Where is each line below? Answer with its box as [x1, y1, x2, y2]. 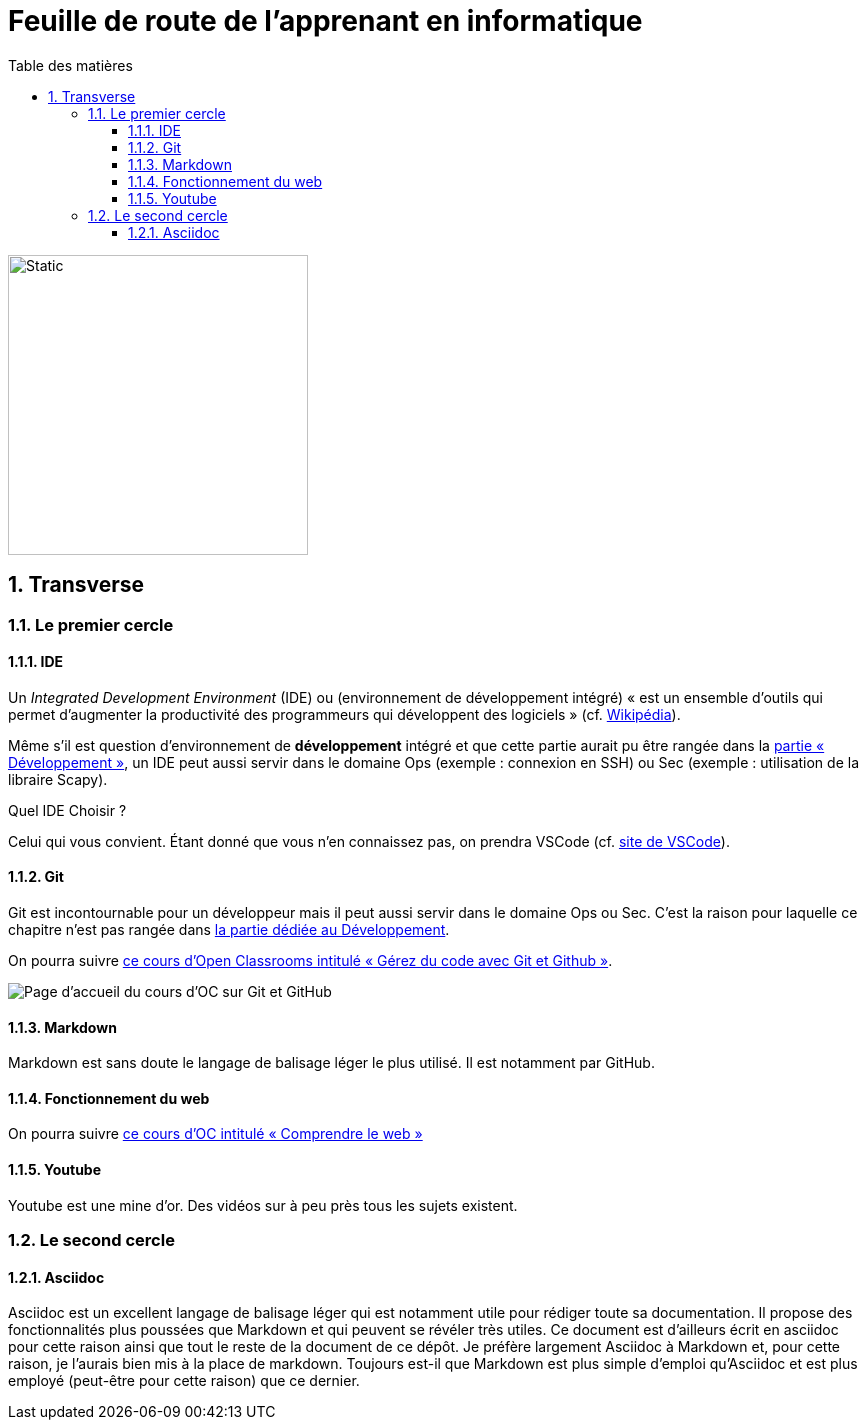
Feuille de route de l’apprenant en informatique [8, 4, 643, 38]
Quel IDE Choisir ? [8, 801, 127, 819]
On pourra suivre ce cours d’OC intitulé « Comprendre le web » [8, 1125, 423, 1143]
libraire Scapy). [8, 770, 108, 788]
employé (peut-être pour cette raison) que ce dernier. [8, 1372, 360, 1390]
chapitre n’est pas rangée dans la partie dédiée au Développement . [8, 921, 450, 939]
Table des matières [8, 56, 133, 74]
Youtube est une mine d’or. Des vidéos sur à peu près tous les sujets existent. [8, 1196, 518, 1214]
